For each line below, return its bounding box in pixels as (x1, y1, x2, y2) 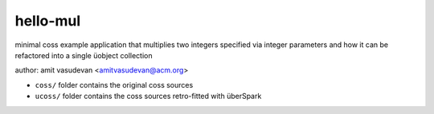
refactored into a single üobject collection (14, 50, 153, 60)
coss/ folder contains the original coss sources (35, 80, 194, 89)
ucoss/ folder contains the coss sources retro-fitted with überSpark (35, 92, 262, 101)
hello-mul (14, 12, 81, 29)
